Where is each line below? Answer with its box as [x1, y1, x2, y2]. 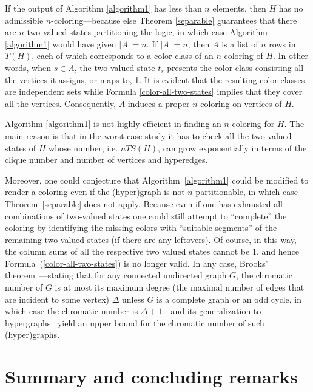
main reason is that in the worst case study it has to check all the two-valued [5, 129, 292, 142]
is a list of [221, 37, 258, 50]
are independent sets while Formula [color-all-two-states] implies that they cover [5, 85, 303, 98]
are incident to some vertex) [5, 292, 110, 305]
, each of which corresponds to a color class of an [32, 49, 214, 62]
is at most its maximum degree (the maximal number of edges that [55, 281, 305, 294]
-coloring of [221, 49, 263, 62]
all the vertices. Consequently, [5, 97, 116, 109]
